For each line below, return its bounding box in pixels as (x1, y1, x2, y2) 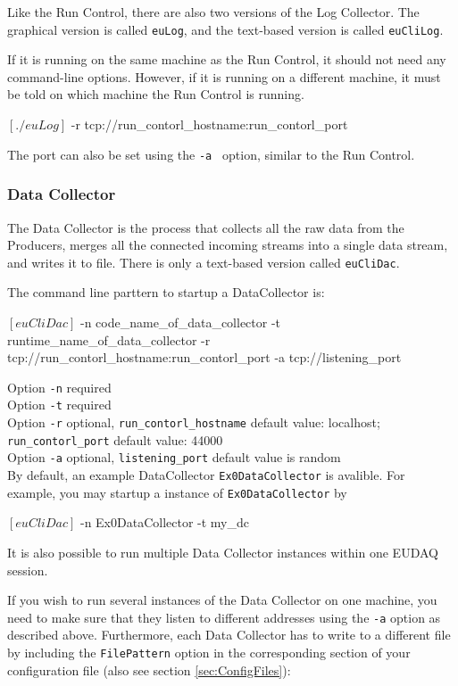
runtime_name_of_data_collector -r (7, 330, 211, 349)
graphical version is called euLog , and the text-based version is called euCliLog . (7, 20, 444, 38)
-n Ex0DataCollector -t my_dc (79, 513, 250, 532)
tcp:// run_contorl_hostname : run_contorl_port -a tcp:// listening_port (7, 348, 402, 367)
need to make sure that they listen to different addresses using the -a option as (7, 607, 441, 626)
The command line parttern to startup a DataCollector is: (7, 283, 325, 302)
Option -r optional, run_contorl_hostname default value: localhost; (7, 413, 380, 432)
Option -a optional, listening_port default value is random (7, 448, 341, 467)
